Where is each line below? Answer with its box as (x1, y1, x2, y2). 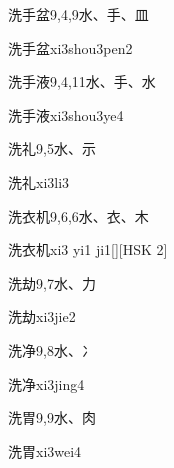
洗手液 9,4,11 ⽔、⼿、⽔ (8, 71, 156, 92)
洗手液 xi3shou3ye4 (8, 104, 124, 125)
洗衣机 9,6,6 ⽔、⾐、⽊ (8, 205, 149, 226)
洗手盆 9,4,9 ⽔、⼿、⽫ (8, 4, 149, 24)
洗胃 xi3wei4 (8, 440, 82, 461)
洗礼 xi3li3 (8, 171, 70, 192)
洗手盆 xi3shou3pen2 (8, 37, 133, 58)
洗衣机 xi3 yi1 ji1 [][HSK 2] (8, 239, 168, 260)
